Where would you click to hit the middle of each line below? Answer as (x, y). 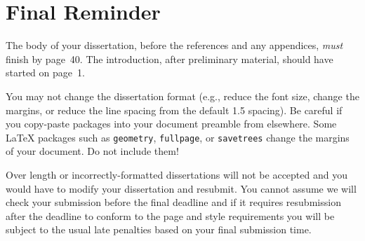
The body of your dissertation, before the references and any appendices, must (174, 45)
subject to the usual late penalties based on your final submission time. (159, 229)
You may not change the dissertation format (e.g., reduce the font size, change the (182, 96)
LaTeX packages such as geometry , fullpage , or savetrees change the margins (178, 137)
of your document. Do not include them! (92, 151)
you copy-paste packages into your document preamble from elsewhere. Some (171, 124)
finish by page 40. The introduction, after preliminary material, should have (170, 58)
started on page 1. (45, 73)
